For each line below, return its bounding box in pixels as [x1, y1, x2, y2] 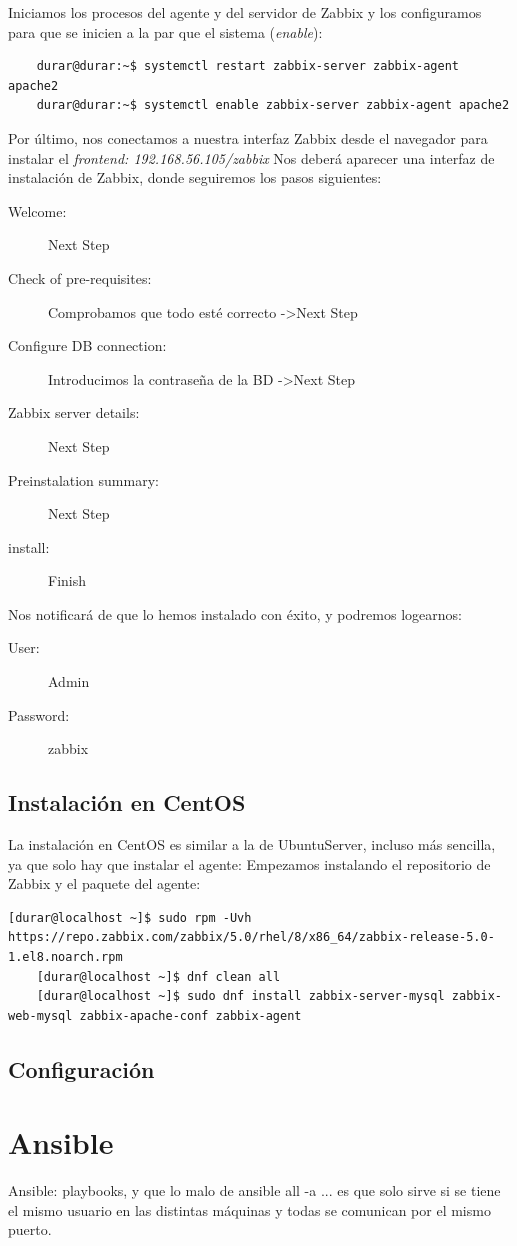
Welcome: [8, 200, 67, 221]
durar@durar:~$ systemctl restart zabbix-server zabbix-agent [36, 59, 460, 74]
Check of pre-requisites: [8, 267, 152, 288]
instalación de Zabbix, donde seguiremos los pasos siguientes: [8, 167, 382, 188]
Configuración [8, 1053, 155, 1084]
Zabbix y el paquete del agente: [8, 873, 201, 894]
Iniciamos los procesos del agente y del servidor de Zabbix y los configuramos [8, 2, 482, 22]
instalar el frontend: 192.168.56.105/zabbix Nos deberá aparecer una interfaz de [8, 147, 495, 168]
